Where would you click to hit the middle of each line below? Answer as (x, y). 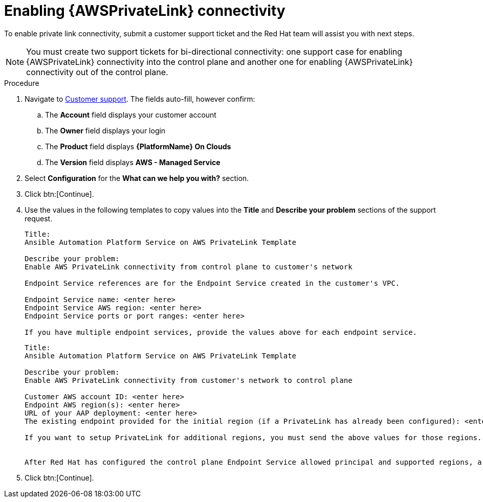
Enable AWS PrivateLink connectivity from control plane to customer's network (189, 267)
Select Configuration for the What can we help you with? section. (137, 178)
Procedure (22, 83)
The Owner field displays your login (105, 130)
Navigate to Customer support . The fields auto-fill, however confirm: (140, 99)
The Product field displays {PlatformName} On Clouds (138, 146)
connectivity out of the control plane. (97, 72)
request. (39, 218)
